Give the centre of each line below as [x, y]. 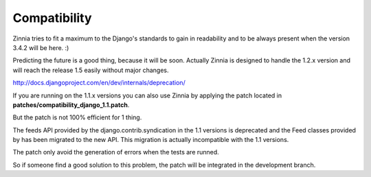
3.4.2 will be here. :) [41, 47]
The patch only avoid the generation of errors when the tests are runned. [116, 152]
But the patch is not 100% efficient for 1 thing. [77, 117]
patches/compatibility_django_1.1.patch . [71, 105]
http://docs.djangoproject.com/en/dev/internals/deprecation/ [99, 83]
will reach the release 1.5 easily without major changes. [91, 70]
